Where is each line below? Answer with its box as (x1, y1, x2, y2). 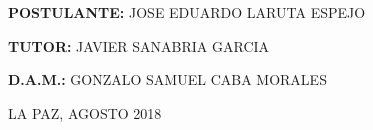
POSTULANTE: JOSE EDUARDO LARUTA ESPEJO (8, 2, 366, 22)
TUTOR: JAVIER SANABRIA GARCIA (8, 35, 270, 56)
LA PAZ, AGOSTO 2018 (8, 102, 162, 123)
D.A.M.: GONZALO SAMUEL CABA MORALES (8, 69, 327, 90)
